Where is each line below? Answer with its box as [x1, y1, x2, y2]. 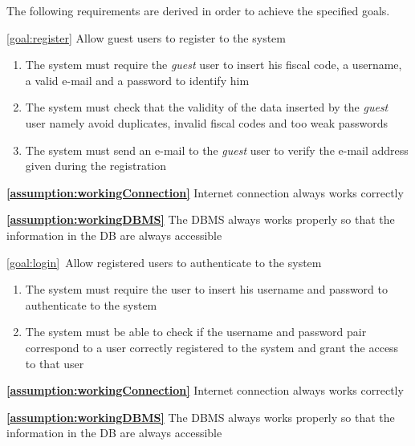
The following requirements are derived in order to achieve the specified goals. [6, 2, 390, 18]
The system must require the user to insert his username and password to [25, 281, 389, 298]
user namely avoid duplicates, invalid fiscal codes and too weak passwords [25, 114, 389, 131]
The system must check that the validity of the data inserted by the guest [25, 99, 389, 116]
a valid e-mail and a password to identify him [25, 71, 250, 88]
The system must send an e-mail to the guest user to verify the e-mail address [25, 141, 409, 158]
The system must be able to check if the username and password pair [25, 323, 367, 340]
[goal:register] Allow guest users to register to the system [6, 29, 286, 46]
